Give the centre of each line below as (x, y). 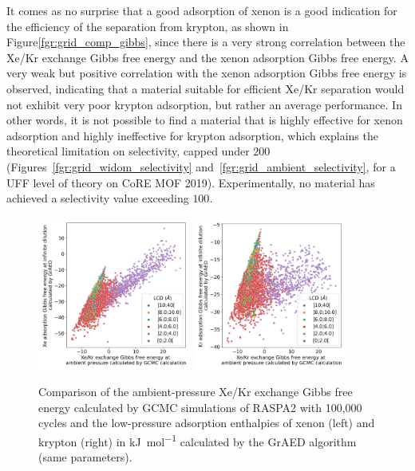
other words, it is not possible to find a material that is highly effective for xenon (205, 120)
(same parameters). (85, 457)
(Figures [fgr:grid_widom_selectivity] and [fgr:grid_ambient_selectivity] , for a (201, 166)
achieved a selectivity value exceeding (98, 198)
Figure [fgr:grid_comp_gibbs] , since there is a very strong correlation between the (206, 42)
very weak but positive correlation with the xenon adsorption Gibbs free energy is (207, 73)
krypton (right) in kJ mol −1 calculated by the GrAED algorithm (198, 440)
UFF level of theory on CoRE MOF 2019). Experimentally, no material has (191, 182)
